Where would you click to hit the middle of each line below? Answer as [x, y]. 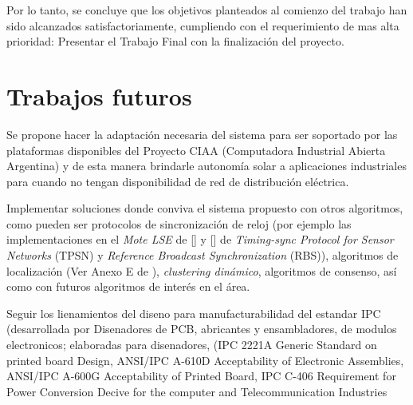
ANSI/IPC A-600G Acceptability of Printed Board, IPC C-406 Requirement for [201, 376]
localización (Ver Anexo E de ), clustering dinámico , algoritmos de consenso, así [202, 270]
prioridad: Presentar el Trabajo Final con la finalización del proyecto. [175, 41]
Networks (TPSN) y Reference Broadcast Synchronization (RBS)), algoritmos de [203, 255]
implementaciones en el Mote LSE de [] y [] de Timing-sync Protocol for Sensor [200, 239]
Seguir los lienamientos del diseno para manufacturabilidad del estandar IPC [194, 313]
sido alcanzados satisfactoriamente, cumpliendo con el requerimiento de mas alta [203, 25]
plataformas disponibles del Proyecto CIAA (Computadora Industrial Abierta [196, 150]
